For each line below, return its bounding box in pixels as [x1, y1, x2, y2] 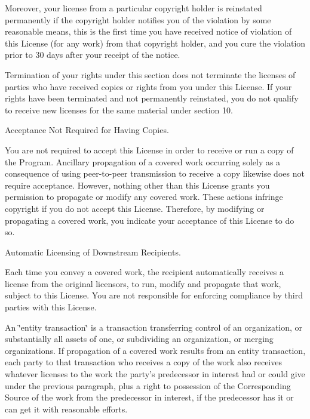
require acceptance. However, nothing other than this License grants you [5, 178, 270, 191]
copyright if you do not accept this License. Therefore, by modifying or [5, 202, 265, 214]
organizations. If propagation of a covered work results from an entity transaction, [5, 344, 306, 356]
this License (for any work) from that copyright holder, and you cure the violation [5, 36, 306, 49]
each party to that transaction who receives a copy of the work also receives [5, 356, 282, 368]
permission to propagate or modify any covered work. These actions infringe [5, 190, 283, 203]
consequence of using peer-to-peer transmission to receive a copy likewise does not [5, 167, 305, 180]
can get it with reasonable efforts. [5, 402, 128, 415]
